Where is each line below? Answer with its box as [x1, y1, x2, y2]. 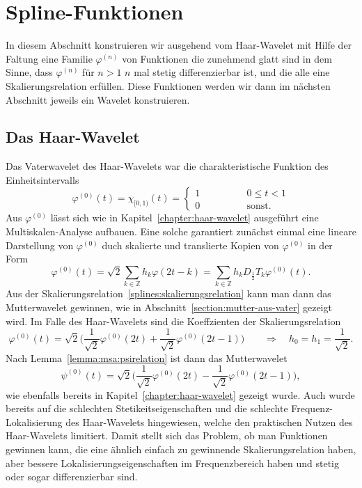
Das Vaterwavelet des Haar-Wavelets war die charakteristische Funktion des [6, 159, 329, 173]
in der [308, 237, 333, 252]
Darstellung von [6, 237, 74, 252]
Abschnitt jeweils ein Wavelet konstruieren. [6, 92, 190, 107]
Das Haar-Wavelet [6, 126, 140, 148]
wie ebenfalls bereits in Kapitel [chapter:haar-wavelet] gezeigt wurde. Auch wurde [6, 387, 355, 402]
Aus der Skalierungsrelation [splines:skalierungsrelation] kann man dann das [6, 286, 331, 301]
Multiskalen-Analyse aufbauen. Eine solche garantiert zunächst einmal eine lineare [6, 224, 356, 239]
